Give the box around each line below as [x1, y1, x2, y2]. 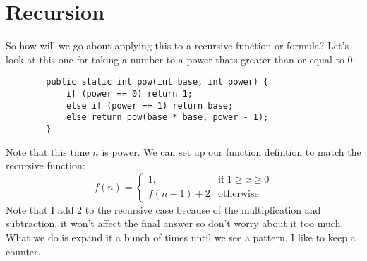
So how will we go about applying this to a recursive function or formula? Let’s [6, 38, 349, 53]
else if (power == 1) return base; [66, 100, 234, 111]
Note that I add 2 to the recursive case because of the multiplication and [6, 202, 321, 217]
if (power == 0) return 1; [66, 88, 193, 99]
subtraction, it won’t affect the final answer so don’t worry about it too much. [6, 216, 344, 231]
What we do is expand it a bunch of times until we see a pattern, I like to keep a [6, 229, 356, 244]
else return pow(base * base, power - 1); [66, 112, 269, 123]
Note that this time [6, 144, 90, 159]
